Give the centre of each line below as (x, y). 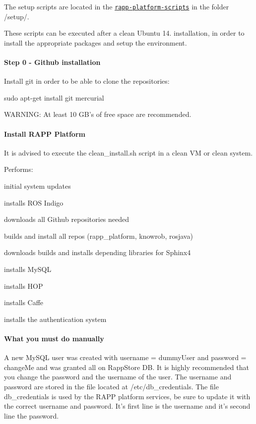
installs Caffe (24, 302)
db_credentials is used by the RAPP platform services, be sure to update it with (127, 396)
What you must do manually (54, 338)
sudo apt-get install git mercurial (54, 97)
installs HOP (24, 286)
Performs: (19, 169)
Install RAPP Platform (45, 133)
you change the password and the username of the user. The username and (118, 377)
